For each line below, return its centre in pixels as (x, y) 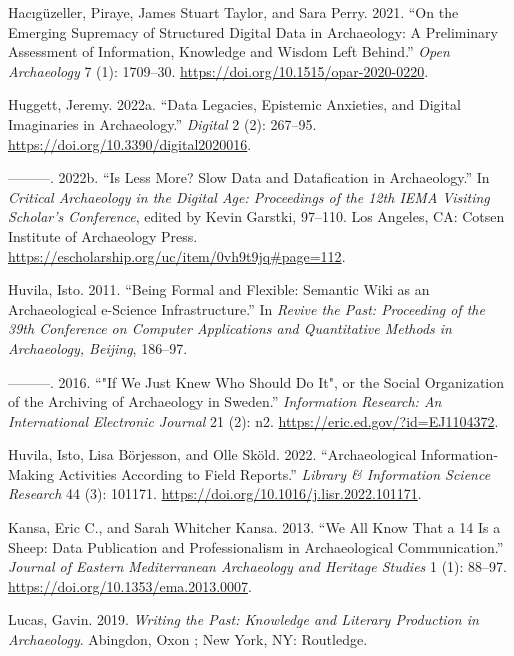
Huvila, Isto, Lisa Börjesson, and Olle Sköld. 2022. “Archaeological (212, 454)
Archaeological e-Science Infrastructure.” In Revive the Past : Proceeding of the (246, 308)
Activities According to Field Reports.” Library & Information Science (274, 473)
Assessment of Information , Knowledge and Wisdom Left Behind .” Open (229, 51)
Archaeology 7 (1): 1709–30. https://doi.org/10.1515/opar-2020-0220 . (218, 70)
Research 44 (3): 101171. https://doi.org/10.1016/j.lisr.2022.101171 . (215, 493)
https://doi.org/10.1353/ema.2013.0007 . (130, 585)
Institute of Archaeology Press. (103, 235)
